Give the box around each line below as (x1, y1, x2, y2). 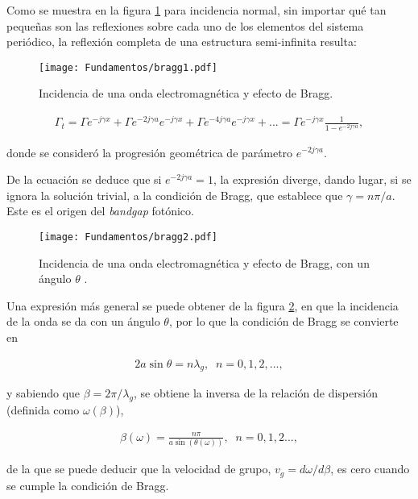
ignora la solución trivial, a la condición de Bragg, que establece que (6, 186, 343, 203)
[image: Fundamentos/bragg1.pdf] (39, 61, 217, 73)
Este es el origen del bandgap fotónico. (6, 202, 194, 219)
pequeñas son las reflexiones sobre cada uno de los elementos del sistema (6, 17, 364, 34)
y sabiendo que (6, 385, 81, 401)
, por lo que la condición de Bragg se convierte (168, 313, 399, 330)
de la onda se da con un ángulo (6, 313, 160, 330)
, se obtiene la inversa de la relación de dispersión (133, 385, 378, 401)
